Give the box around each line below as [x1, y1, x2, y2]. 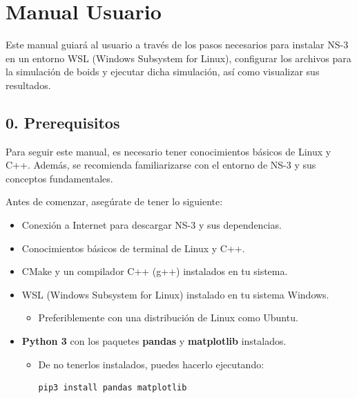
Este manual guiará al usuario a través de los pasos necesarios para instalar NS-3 [6, 37, 349, 52]
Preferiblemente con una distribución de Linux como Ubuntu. [38, 310, 298, 325]
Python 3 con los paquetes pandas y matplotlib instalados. [21, 334, 287, 348]
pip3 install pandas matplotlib [38, 383, 187, 393]
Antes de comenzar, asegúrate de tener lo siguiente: [6, 194, 223, 209]
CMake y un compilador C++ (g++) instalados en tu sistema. [21, 264, 288, 278]
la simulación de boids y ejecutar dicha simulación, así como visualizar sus [6, 64, 320, 79]
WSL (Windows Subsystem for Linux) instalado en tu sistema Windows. [21, 287, 329, 301]
